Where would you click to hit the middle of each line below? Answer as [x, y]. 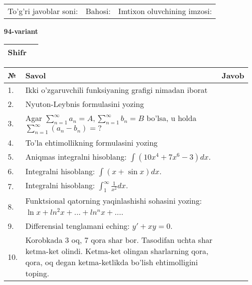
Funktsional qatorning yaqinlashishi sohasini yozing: [114, 201]
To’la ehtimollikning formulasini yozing [92, 142]
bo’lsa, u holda [172, 118]
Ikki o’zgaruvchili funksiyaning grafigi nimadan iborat [117, 90]
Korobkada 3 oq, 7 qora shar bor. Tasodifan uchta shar [119, 240]
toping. [37, 273]
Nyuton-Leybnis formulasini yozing [85, 104]
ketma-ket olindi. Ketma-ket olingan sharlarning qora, [117, 251]
